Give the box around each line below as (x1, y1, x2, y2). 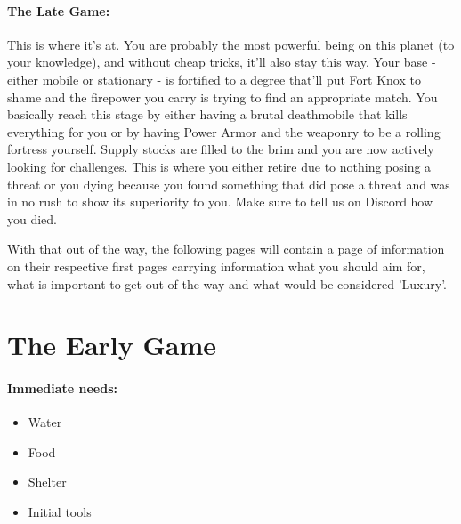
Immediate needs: (7, 379, 118, 398)
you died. (7, 209, 58, 228)
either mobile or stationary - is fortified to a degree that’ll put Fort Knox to (7, 69, 421, 88)
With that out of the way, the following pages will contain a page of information (7, 239, 445, 258)
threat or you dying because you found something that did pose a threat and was (7, 174, 450, 193)
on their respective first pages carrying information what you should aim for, (7, 256, 425, 275)
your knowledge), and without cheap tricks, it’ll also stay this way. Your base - (7, 52, 436, 71)
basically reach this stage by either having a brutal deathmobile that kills (7, 105, 408, 124)
